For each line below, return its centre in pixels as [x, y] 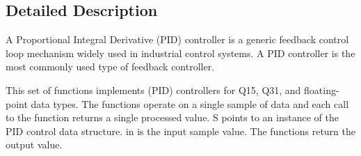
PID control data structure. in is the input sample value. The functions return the [180, 131]
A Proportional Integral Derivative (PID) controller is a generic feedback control [177, 39]
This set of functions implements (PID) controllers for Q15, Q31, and [153, 89]
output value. [34, 145]
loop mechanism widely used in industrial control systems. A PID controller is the [180, 53]
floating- [322, 89]
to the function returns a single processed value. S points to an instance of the [172, 117]
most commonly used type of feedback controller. [110, 67]
